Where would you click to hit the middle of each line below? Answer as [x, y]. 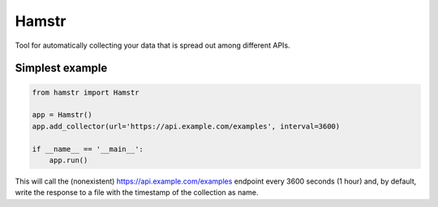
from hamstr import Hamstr [86, 92]
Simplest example [61, 68]
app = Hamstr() [62, 115]
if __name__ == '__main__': [88, 149]
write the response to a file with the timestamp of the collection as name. [137, 192]
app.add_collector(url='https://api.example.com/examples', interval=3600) [186, 126]
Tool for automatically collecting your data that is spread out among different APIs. [153, 45]
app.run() [69, 160]
